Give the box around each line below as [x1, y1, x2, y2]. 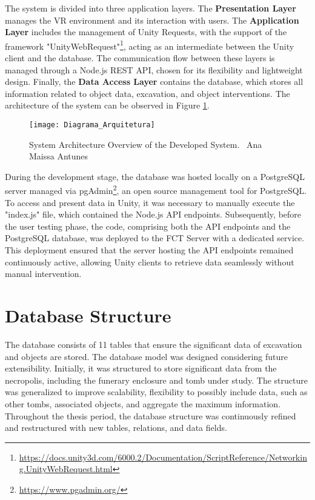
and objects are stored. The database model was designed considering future [5, 350, 288, 362]
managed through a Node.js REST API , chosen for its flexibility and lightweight [5, 63, 303, 76]
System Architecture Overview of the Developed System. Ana [29, 138, 262, 150]
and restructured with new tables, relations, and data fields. [5, 421, 227, 434]
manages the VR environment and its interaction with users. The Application [5, 13, 299, 26]
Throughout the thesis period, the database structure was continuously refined [5, 409, 296, 422]
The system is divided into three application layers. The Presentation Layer [5, 2, 296, 14]
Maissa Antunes [29, 150, 88, 162]
